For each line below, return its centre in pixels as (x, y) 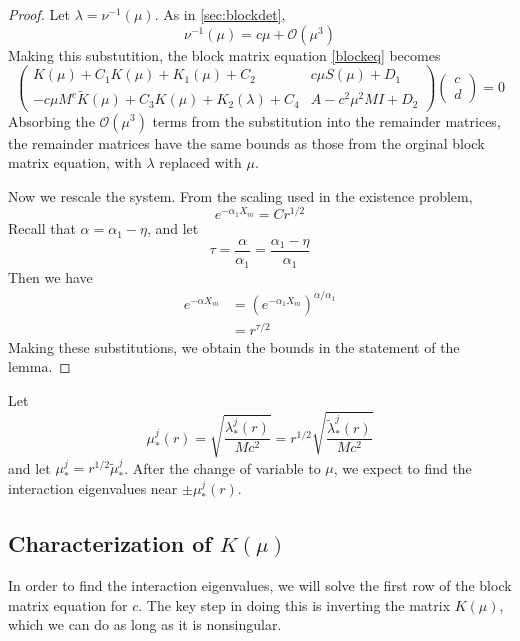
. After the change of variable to (222, 467)
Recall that (42, 228)
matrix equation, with (75, 162)
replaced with (200, 162)
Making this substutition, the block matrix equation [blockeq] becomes (224, 54)
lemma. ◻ (39, 366)
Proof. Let (39, 14)
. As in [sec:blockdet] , (220, 14)
